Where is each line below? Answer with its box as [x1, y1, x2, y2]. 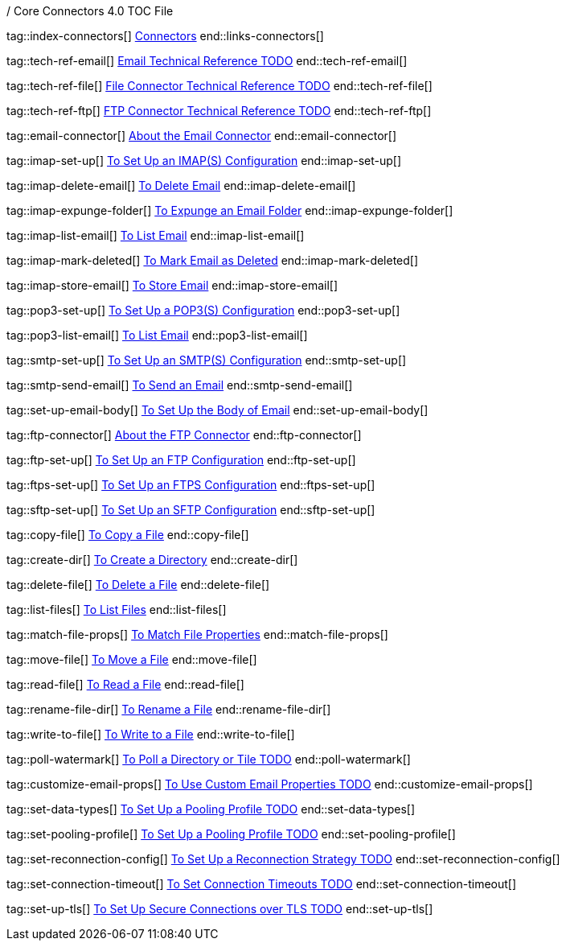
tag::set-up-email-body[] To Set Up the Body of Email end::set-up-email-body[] [6, 403, 429, 417]
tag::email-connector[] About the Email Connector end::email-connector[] [6, 129, 397, 142]
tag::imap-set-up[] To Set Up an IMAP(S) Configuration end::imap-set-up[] [6, 154, 402, 167]
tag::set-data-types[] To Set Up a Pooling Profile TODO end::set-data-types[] [6, 802, 416, 816]
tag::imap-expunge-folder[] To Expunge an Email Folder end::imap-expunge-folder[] [6, 204, 453, 217]
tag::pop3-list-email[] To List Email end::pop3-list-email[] [6, 328, 308, 342]
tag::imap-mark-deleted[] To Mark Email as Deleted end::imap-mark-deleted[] [6, 253, 419, 267]
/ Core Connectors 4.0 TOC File [6, 4, 174, 18]
